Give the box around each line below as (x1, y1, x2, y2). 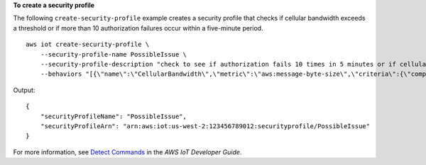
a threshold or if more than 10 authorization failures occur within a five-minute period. (13, 23, 263, 32)
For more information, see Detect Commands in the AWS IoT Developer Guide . (13, 147, 242, 156)
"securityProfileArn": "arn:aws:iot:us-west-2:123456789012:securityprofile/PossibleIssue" (40, 122, 371, 130)
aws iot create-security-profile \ (26, 40, 150, 49)
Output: (13, 86, 35, 94)
